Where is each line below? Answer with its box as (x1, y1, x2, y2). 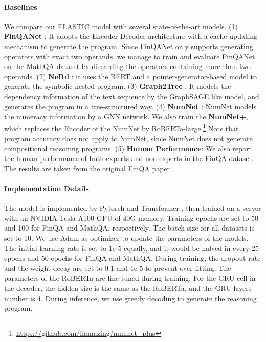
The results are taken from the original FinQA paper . (4, 163, 174, 173)
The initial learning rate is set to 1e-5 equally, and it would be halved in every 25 (4, 242, 259, 253)
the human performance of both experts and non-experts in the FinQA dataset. (4, 153, 254, 164)
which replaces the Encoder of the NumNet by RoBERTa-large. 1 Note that (4, 121, 239, 133)
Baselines (4, 1, 37, 12)
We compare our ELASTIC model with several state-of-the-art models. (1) (4, 20, 238, 31)
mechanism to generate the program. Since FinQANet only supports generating (4, 40, 253, 51)
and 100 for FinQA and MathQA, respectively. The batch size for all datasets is (4, 222, 255, 233)
